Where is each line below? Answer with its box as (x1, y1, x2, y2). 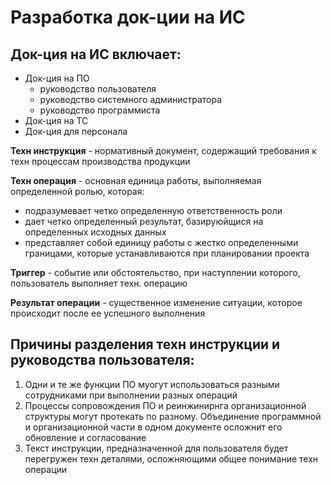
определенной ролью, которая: (10, 186, 145, 197)
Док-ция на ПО (24, 72, 90, 84)
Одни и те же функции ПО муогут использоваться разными (24, 378, 280, 390)
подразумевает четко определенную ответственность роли (24, 205, 283, 216)
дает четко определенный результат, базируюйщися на (24, 216, 264, 227)
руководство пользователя (39, 83, 157, 95)
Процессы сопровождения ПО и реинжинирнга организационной (24, 399, 307, 411)
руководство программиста (39, 104, 161, 116)
